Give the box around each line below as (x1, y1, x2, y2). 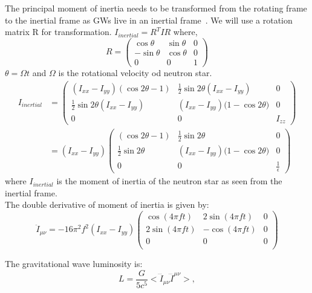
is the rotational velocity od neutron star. (58, 66, 212, 79)
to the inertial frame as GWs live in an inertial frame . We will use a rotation (5, 13, 293, 26)
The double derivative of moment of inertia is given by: (5, 198, 209, 211)
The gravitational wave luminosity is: (5, 257, 143, 270)
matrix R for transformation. (5, 25, 112, 38)
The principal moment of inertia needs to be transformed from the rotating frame (5, 2, 307, 14)
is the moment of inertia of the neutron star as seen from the (56, 175, 282, 187)
